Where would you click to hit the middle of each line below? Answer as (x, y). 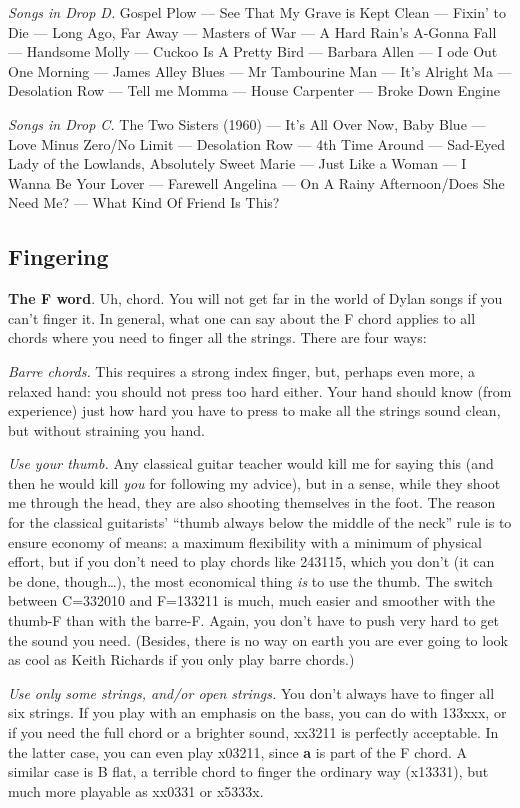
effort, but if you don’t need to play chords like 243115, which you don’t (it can (251, 561)
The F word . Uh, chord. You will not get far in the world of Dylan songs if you (255, 298)
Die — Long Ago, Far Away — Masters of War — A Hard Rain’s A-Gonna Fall (252, 31)
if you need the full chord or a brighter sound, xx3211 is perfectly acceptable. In (253, 732)
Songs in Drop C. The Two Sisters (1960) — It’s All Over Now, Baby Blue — (247, 123)
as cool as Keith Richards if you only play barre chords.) (181, 659)
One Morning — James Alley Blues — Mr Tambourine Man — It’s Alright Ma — (260, 70)
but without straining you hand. (106, 429)
